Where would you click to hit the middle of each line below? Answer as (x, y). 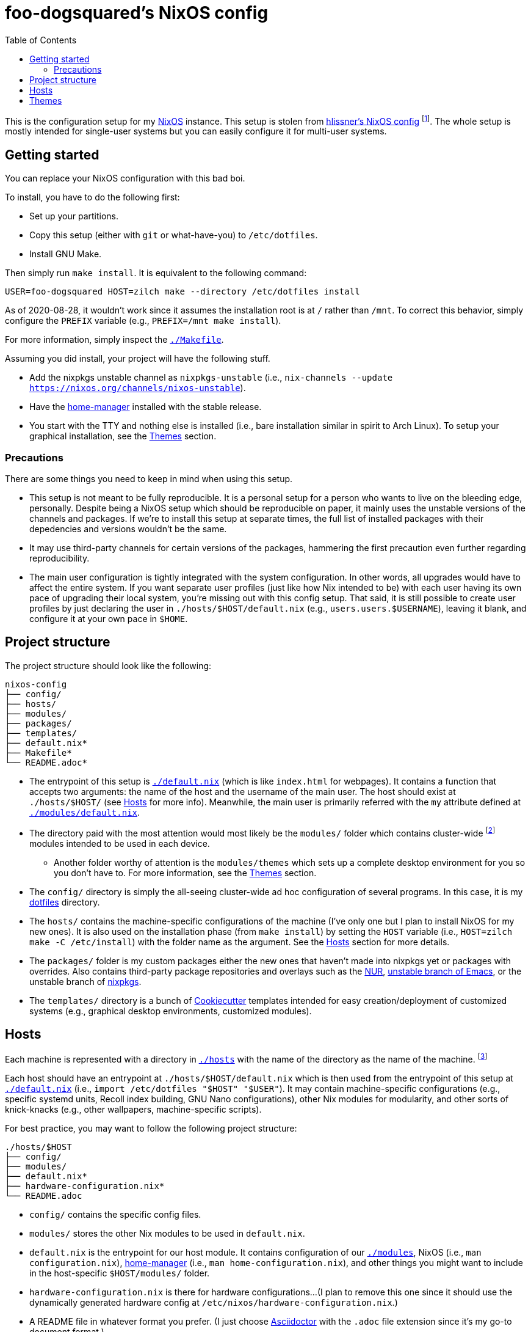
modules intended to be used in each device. (120, 843)
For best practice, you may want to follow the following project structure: (151, 1128)
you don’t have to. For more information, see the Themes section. (185, 873)
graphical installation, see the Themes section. (123, 436)
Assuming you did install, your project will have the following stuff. (138, 359)
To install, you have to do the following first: (92, 197)
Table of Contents (41, 40)
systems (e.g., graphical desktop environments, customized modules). (171, 1011)
